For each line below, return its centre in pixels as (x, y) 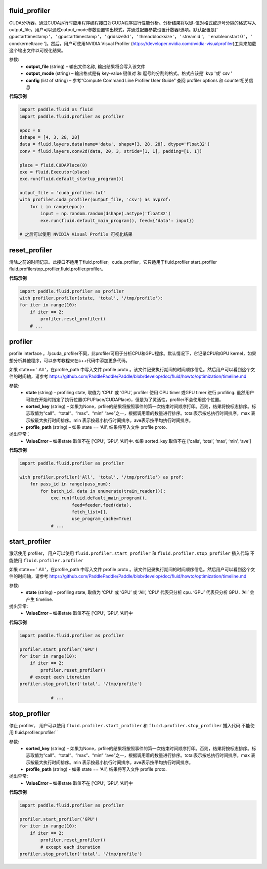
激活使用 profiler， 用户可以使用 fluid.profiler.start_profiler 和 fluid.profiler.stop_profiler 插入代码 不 (132, 553)
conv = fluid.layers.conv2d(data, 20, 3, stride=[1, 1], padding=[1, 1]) (111, 151)
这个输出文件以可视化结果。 (37, 51)
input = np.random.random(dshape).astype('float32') (106, 214)
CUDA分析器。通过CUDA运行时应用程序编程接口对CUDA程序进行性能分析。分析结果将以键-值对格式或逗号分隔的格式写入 (133, 23)
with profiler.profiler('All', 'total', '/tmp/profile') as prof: (102, 477)
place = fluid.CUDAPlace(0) (53, 165)
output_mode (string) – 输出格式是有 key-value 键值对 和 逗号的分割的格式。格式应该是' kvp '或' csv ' (129, 73)
